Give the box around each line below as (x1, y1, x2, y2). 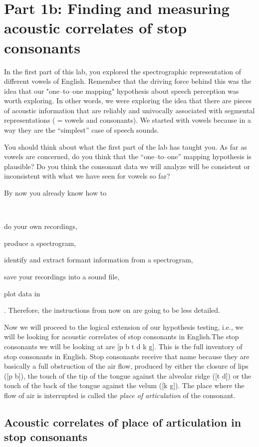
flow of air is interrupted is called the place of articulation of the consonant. (4, 390, 236, 400)
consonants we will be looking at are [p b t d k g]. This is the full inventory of (4, 341, 243, 351)
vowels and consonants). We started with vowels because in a (64, 115, 251, 125)
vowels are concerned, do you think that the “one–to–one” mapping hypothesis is (4, 151, 252, 162)
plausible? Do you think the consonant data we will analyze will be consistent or (4, 161, 250, 171)
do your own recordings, (4, 221, 77, 231)
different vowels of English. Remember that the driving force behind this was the (4, 76, 252, 86)
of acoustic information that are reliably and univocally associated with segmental (4, 105, 255, 115)
